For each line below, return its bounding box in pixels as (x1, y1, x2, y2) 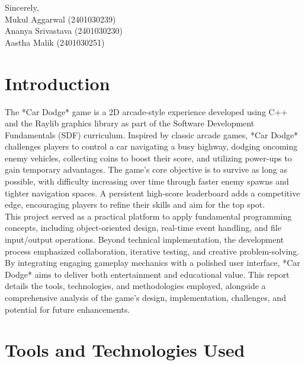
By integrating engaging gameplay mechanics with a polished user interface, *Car (5, 256, 300, 269)
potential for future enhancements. (5, 303, 130, 315)
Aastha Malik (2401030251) (5, 36, 105, 48)
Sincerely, (5, 1, 39, 13)
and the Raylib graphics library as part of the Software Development (5, 117, 255, 129)
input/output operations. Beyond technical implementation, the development (5, 233, 284, 246)
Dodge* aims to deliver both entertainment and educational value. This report (5, 268, 290, 280)
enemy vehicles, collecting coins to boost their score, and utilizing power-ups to (5, 151, 292, 164)
